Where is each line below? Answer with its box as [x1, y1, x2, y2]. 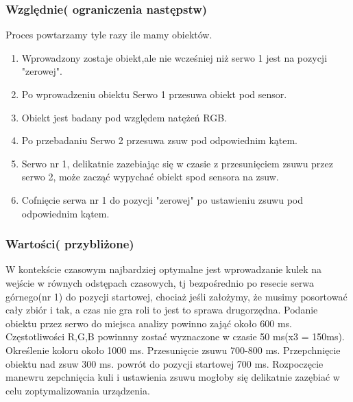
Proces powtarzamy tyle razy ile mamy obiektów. [5, 27, 212, 42]
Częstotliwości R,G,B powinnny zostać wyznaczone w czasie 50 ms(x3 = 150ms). [5, 329, 345, 344]
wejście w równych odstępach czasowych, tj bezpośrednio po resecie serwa [5, 275, 315, 289]
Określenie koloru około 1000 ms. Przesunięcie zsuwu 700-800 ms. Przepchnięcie [5, 342, 341, 357]
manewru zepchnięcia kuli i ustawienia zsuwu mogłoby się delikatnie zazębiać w [5, 370, 340, 384]
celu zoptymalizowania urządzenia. [5, 383, 150, 397]
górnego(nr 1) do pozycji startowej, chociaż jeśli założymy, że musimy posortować [5, 289, 348, 303]
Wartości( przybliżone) [5, 235, 134, 252]
